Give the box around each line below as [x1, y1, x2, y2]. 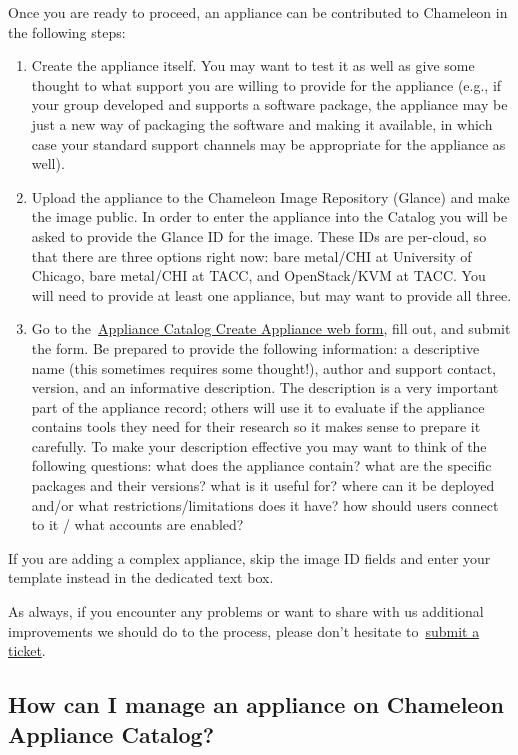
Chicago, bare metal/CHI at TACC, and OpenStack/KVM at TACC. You [31, 265, 486, 286]
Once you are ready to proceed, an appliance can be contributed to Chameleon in [8, 2, 508, 22]
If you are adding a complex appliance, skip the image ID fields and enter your [8, 547, 491, 568]
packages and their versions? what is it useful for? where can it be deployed [31, 475, 495, 496]
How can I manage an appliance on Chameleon [8, 689, 504, 720]
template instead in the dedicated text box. [8, 567, 274, 588]
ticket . [8, 640, 46, 661]
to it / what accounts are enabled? [31, 514, 244, 535]
